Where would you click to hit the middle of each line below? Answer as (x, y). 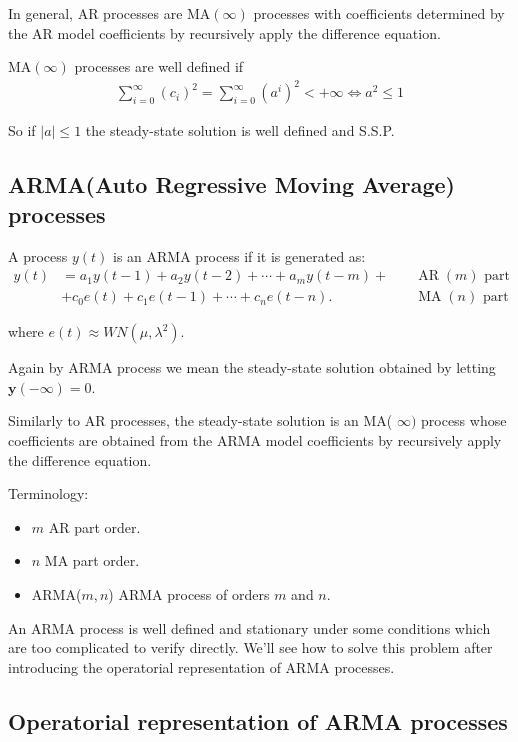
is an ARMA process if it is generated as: (239, 255)
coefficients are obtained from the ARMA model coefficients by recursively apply (255, 439)
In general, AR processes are (95, 13)
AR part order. (94, 526)
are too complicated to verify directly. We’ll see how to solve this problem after (250, 647)
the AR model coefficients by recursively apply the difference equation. (224, 32)
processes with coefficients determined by (379, 13)
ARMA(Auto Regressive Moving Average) (231, 184)
